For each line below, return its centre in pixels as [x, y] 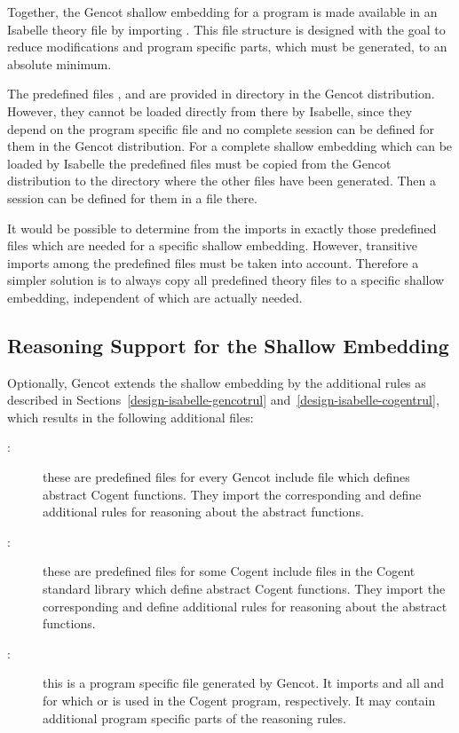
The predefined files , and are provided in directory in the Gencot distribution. [221, 94]
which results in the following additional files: [131, 417]
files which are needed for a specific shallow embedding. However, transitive [213, 245]
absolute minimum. [59, 63]
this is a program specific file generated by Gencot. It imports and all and [244, 683]
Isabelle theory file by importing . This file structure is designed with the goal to [226, 29]
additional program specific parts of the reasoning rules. [194, 717]
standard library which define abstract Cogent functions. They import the [244, 589]
